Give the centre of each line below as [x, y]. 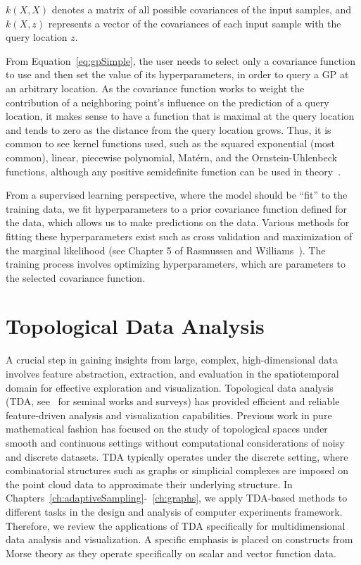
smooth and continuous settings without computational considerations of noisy [175, 442]
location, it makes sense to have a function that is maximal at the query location [180, 116]
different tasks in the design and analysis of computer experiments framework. [174, 511]
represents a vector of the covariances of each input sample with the [195, 23]
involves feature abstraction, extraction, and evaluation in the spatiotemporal [172, 373]
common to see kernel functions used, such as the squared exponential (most [171, 143]
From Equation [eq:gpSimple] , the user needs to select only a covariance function [180, 60]
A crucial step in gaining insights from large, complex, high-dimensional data [172, 360]
